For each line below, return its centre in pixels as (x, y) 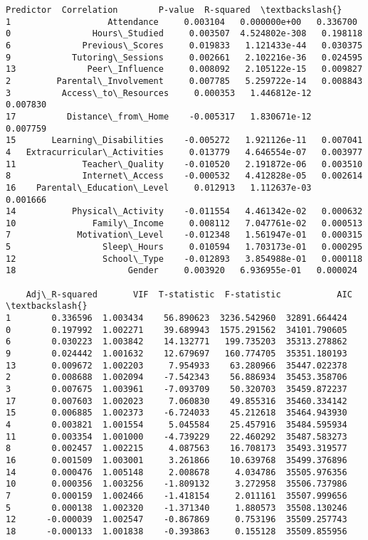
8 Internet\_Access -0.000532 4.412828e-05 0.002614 (184, 176)
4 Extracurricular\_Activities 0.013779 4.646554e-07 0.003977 (184, 152)
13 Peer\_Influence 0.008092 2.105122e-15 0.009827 (184, 69)
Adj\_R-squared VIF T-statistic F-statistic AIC (189, 294)
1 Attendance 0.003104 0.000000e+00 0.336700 (182, 22)
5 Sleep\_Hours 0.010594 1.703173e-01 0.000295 (184, 247)
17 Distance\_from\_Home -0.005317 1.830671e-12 (159, 116)
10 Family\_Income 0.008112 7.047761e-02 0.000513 (184, 223)
